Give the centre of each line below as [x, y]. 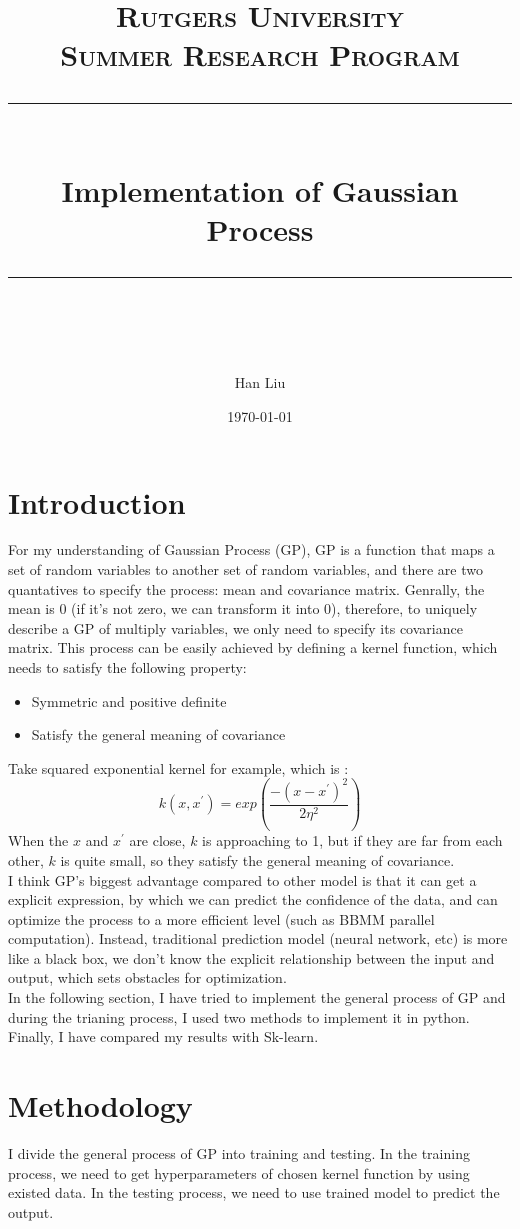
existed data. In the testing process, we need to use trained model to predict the [254, 1192]
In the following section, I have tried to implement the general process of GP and [257, 997]
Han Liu [260, 382]
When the [38, 840]
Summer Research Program [260, 54]
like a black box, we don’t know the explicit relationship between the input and [251, 957]
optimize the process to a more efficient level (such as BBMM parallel [221, 918]
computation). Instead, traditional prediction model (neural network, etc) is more [258, 938]
